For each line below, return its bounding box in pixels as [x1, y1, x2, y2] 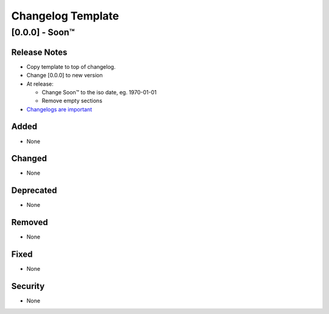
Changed [11, 153, 47, 164]
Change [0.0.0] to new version [26, 72, 103, 79]
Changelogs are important [26, 105, 93, 113]
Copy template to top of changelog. [26, 63, 116, 70]
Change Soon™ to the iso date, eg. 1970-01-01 [41, 88, 157, 96]
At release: [26, 80, 54, 88]
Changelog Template [11, 9, 119, 23]
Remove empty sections [41, 97, 103, 105]
